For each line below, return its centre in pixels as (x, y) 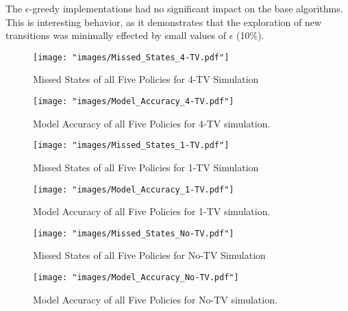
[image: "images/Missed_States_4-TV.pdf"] (131, 57)
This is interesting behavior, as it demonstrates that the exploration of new (164, 22)
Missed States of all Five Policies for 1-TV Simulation (146, 167)
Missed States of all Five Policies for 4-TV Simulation (146, 79)
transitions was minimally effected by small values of (116, 35)
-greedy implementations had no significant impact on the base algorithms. (186, 8)
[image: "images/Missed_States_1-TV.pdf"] (131, 146)
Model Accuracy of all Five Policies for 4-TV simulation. (152, 123)
